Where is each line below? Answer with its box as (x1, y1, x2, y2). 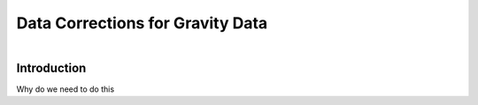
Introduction (16, 60, 87, 75)
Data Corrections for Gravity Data (16, 13, 268, 33)
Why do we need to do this (16, 84, 115, 94)
